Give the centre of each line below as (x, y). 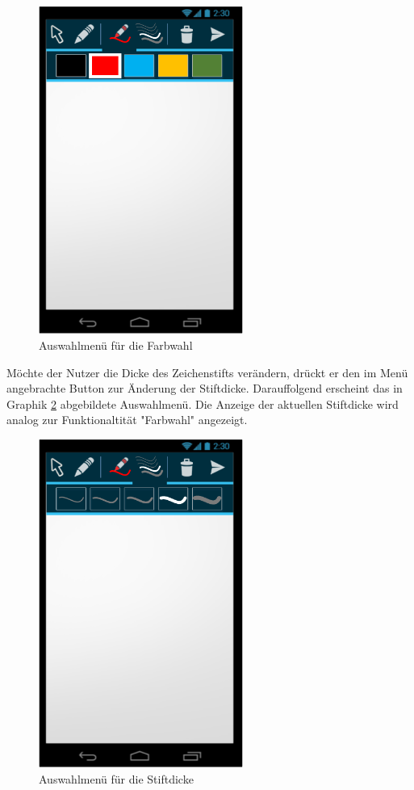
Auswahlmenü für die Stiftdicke (116, 778)
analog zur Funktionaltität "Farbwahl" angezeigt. (127, 420)
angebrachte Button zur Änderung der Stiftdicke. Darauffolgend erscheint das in (205, 388)
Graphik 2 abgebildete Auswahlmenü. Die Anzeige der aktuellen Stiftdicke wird (203, 403)
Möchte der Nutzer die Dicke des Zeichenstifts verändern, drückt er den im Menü (207, 372)
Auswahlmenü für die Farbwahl (116, 345)
